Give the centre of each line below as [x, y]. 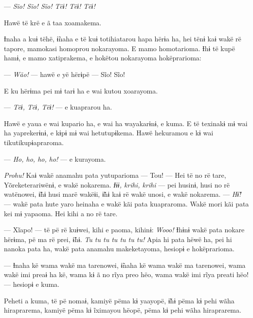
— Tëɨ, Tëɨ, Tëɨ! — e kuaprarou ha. [58, 107]
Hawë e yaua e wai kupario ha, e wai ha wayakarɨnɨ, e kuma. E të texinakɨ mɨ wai [126, 123]
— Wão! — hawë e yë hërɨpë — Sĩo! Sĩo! [64, 74]
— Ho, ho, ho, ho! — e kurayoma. [55, 159]
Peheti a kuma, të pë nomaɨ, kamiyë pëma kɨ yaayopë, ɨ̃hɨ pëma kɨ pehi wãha [119, 300]
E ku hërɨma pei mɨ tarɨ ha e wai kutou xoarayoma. [81, 90]
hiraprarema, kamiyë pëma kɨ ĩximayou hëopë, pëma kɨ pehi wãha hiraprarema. [123, 310]
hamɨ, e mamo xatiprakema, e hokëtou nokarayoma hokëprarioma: [103, 58]
